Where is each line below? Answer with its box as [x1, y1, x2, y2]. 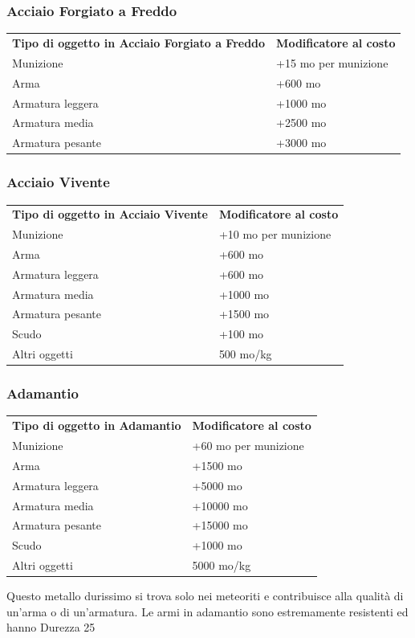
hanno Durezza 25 [6, 619, 96, 636]
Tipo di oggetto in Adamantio [12, 417, 181, 434]
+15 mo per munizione [276, 54, 389, 71]
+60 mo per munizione [192, 437, 304, 454]
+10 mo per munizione [218, 226, 332, 243]
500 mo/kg [218, 346, 272, 362]
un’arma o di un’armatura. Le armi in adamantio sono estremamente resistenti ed [6, 603, 409, 620]
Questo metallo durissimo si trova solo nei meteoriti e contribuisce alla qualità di [6, 587, 404, 604]
